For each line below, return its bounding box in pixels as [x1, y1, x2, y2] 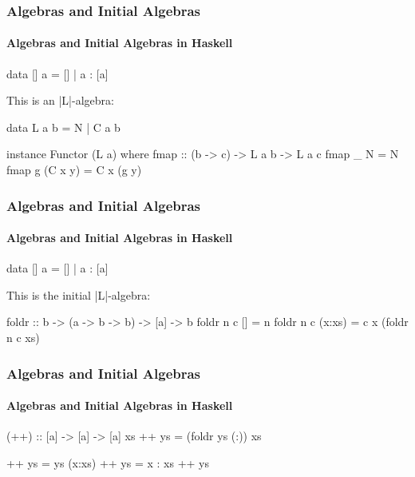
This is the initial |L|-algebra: [6, 286, 151, 303]
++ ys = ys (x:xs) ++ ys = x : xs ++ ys [6, 454, 209, 471]
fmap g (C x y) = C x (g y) [6, 161, 142, 178]
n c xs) [6, 329, 40, 346]
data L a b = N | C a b [6, 118, 121, 135]
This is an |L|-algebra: [6, 92, 114, 109]
